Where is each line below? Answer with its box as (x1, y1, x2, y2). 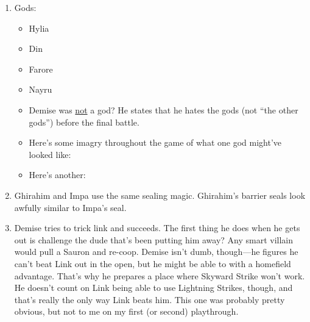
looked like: (29, 148, 71, 160)
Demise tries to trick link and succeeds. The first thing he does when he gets (14, 221, 300, 234)
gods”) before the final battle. (29, 115, 139, 128)
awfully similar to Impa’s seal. (14, 201, 127, 213)
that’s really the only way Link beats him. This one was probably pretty (14, 293, 285, 306)
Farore (29, 62, 53, 75)
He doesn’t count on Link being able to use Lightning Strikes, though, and (14, 281, 293, 294)
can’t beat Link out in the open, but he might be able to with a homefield (14, 257, 291, 270)
